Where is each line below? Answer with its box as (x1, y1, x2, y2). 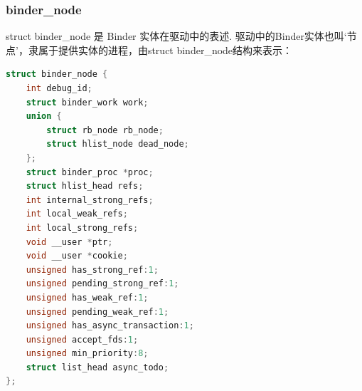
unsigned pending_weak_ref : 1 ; (26, 306, 169, 317)
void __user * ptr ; (26, 236, 113, 247)
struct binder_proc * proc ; (26, 167, 154, 177)
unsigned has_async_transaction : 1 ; (26, 320, 194, 331)
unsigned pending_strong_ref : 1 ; (26, 278, 179, 289)
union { (26, 111, 62, 122)
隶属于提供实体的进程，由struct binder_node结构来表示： (28, 42, 293, 57)
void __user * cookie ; (26, 251, 128, 261)
